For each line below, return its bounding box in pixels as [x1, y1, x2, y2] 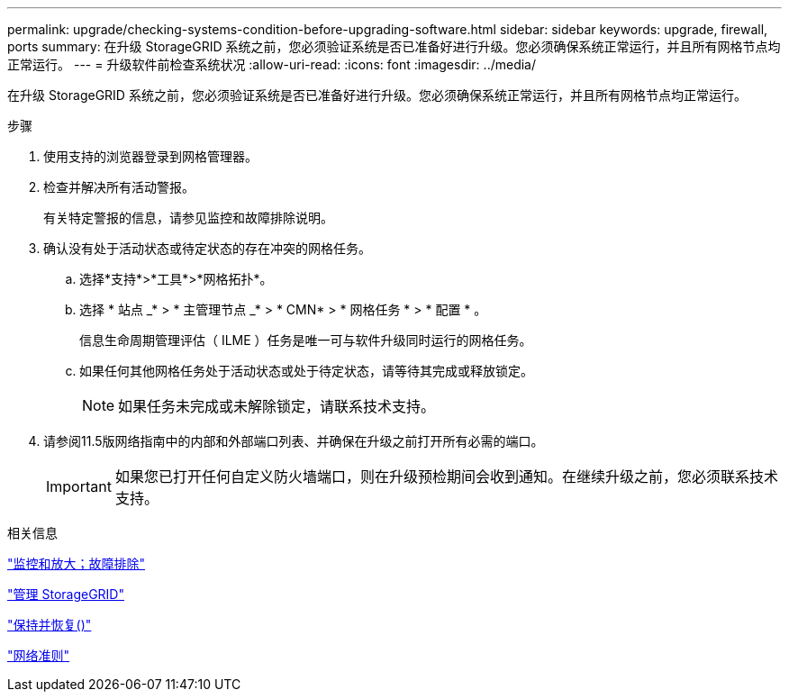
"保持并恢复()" [7, 617, 92, 632]
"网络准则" [7, 648, 70, 663]
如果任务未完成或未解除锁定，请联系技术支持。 [118, 397, 436, 415]
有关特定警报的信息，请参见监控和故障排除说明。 [43, 210, 333, 225]
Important [46, 477, 112, 495]
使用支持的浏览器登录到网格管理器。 [43, 149, 258, 164]
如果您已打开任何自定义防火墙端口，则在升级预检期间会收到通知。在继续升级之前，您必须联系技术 [114, 468, 778, 486]
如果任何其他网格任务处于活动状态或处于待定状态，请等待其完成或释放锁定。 [79, 363, 533, 378]
